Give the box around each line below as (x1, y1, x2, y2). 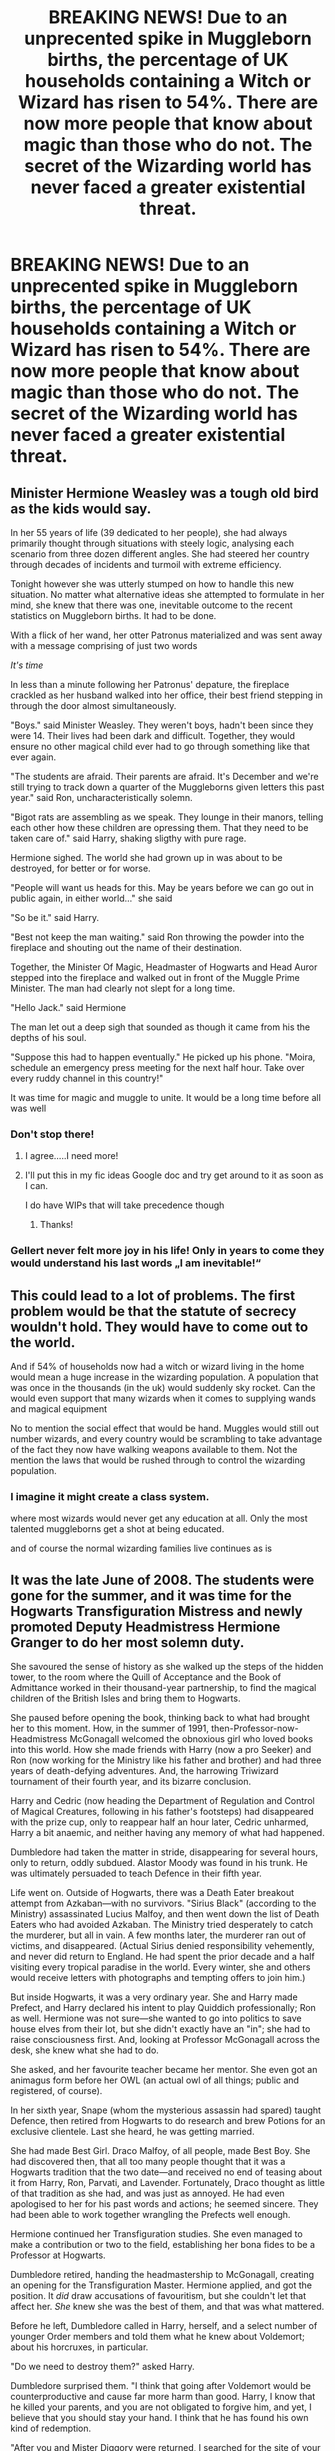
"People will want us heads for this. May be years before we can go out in (10, 882, 315, 893)
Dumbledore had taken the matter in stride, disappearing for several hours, (10, 1846, 318, 1858)
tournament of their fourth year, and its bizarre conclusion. (10, 1776, 252, 1788)
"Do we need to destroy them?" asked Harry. (10, 2361, 195, 2373)
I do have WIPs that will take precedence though (24, 1199, 225, 1211)
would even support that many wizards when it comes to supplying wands (10, 1392, 317, 1405)
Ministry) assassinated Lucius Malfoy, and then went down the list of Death (10, 1908, 320, 1920)
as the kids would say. (10, 500, 152, 517)
